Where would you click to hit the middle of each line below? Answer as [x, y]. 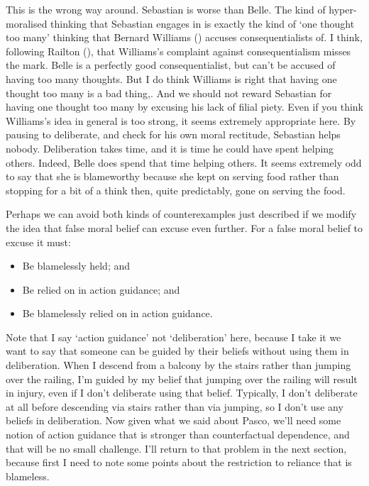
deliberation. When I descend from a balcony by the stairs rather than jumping [178, 365]
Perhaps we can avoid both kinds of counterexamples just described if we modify [181, 214]
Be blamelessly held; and [76, 266]
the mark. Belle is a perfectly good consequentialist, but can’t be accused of [171, 65]
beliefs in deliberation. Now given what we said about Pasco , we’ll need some [174, 420]
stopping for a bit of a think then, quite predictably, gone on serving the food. [176, 190]
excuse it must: [38, 242]
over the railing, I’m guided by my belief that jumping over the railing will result [182, 379]
